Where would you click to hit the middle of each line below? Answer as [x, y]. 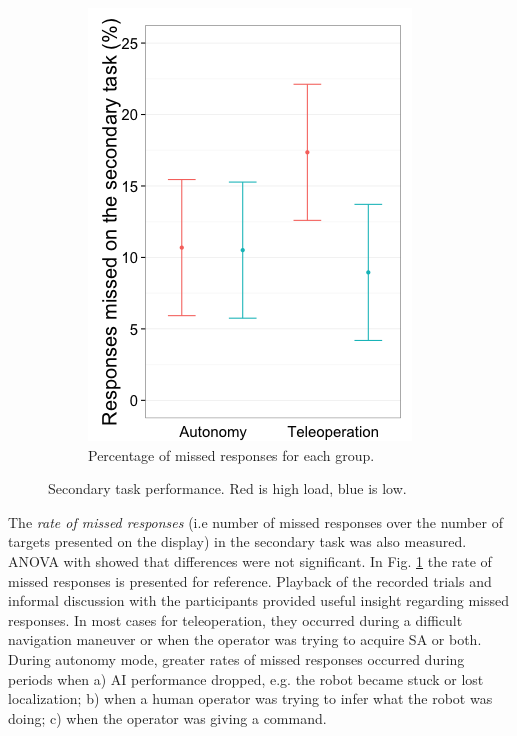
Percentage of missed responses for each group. [231, 454]
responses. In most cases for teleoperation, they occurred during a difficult [235, 619]
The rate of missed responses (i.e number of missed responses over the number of [255, 521]
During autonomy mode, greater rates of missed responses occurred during [236, 658]
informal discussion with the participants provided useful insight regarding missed [258, 600]
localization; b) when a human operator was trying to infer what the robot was [250, 698]
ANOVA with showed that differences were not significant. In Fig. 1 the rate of [250, 560]
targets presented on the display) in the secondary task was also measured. [237, 541]
